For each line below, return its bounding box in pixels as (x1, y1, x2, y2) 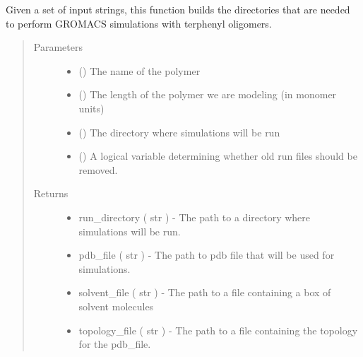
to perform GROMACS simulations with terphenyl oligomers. (6, 16, 272, 30)
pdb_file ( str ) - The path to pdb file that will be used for (78, 247, 335, 262)
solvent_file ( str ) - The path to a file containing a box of (78, 285, 331, 300)
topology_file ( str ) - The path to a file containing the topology (78, 322, 358, 337)
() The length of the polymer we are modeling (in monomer (78, 87, 337, 102)
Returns (33, 186, 69, 201)
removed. (78, 162, 118, 177)
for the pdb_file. (78, 336, 151, 351)
